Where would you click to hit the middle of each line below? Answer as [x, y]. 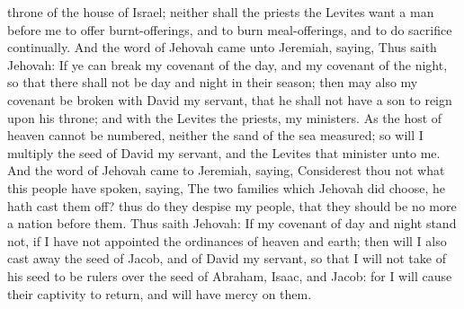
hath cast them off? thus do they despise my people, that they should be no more [232, 205]
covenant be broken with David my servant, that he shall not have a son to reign [230, 99]
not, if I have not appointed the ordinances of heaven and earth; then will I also [227, 240]
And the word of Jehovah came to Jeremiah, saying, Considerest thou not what [226, 170]
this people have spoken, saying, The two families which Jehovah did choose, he [227, 187]
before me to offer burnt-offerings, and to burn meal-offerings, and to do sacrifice [230, 29]
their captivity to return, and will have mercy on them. [160, 293]
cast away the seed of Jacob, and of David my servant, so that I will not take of [227, 258]
